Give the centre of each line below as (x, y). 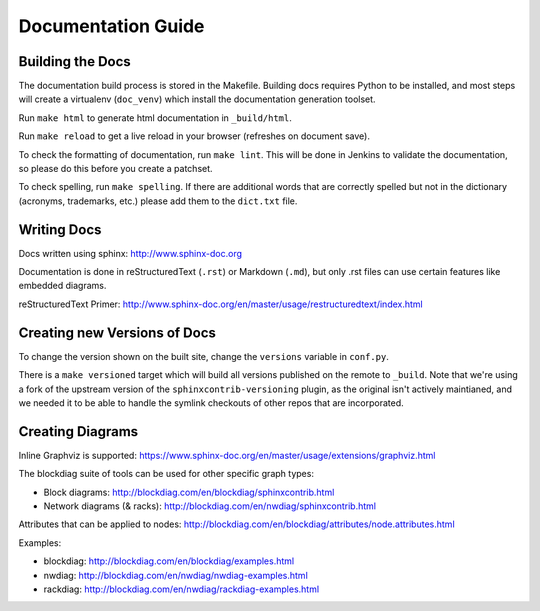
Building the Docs (75, 61)
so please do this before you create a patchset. (116, 169)
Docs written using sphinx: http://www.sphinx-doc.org (130, 253)
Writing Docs (60, 229)
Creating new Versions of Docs (117, 332)
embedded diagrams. (62, 286)
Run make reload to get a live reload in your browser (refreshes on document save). (194, 136)
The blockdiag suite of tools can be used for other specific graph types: (166, 474)
